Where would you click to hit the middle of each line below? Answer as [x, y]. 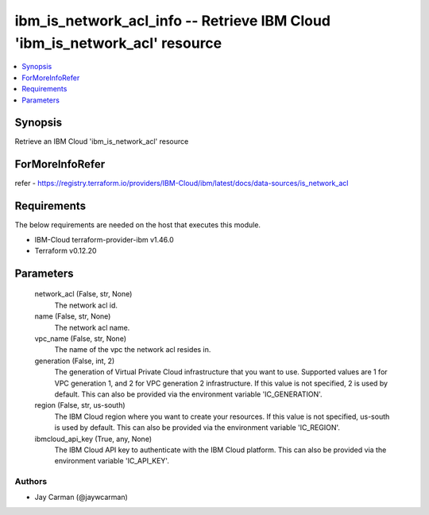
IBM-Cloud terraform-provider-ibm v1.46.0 [104, 239]
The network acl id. [86, 305]
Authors [31, 482]
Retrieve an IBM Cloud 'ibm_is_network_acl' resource [102, 141]
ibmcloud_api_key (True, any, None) [93, 439]
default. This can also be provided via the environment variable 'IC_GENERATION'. [188, 394]
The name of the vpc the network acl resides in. [133, 350]
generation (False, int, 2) [75, 361]
